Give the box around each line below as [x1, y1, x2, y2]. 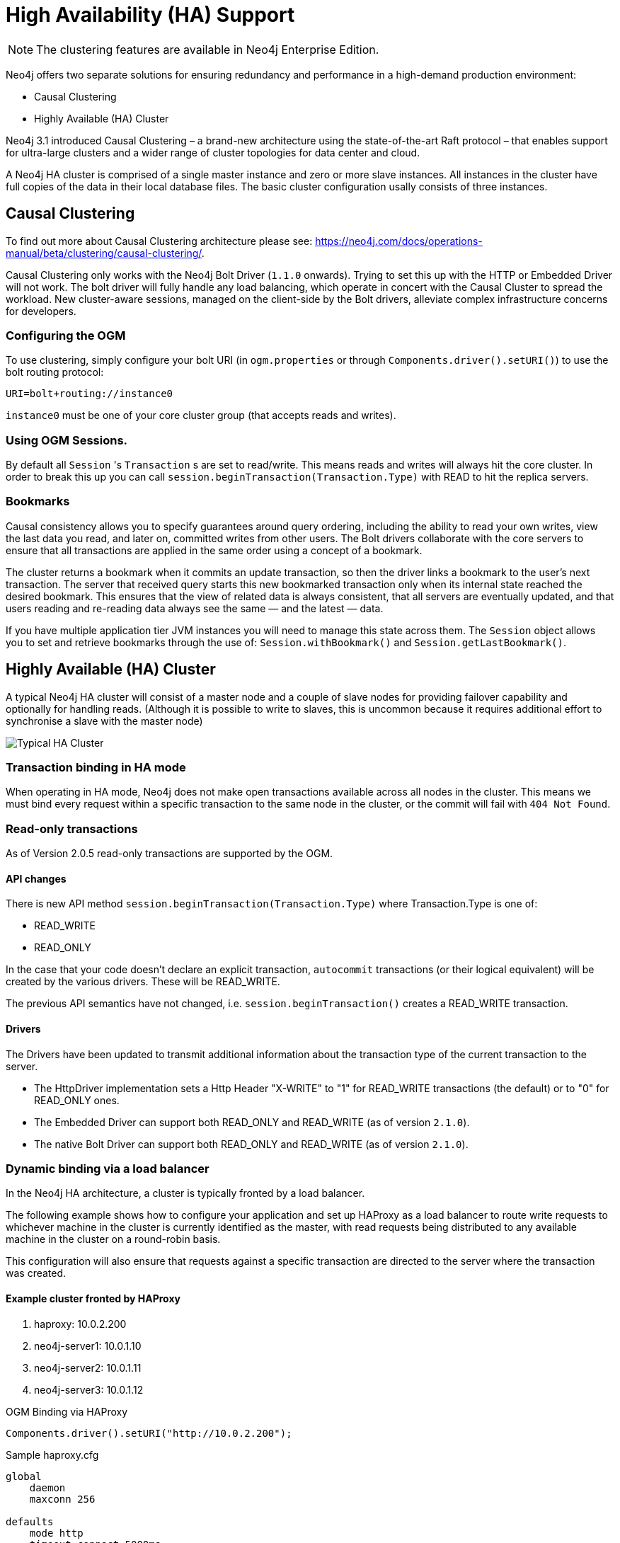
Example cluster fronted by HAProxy [6, 1292, 180, 1304]
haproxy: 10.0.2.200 [34, 1317, 127, 1330]
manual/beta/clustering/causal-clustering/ [6, 246, 202, 259]
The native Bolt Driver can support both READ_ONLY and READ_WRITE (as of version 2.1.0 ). [34, 1137, 469, 1150]
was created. [6, 1267, 67, 1280]
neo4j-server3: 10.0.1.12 [34, 1383, 144, 1396]
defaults [6, 1515, 54, 1527]
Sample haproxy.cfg [6, 1448, 99, 1461]
